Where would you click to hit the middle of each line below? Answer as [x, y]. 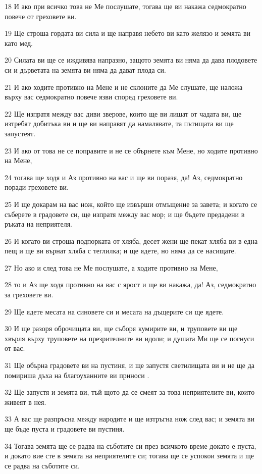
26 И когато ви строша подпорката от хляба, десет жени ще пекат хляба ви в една [131, 241]
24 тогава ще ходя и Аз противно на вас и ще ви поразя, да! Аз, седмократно [124, 177]
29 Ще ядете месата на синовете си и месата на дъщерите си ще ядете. [114, 311]
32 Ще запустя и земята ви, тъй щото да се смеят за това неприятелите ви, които [130, 392]
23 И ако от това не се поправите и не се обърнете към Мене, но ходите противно [131, 150]
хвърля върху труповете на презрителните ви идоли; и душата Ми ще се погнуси [129, 338]
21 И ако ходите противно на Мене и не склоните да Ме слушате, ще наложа [124, 87]
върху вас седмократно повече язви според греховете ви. [91, 97]
